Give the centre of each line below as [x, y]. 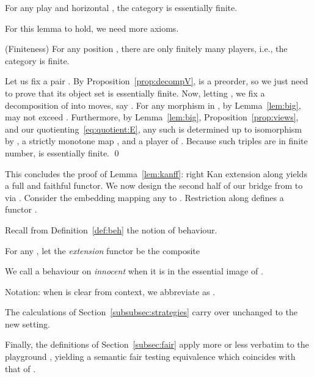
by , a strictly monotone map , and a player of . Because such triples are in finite [156, 141]
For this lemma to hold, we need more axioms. [92, 28]
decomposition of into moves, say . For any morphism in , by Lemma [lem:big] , [153, 105]
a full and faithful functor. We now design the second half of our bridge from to [154, 185]
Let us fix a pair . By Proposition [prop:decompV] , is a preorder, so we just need [157, 81]
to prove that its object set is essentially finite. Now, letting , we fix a [135, 93]
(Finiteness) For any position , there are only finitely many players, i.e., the [146, 49]
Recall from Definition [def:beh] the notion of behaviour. [111, 229]
